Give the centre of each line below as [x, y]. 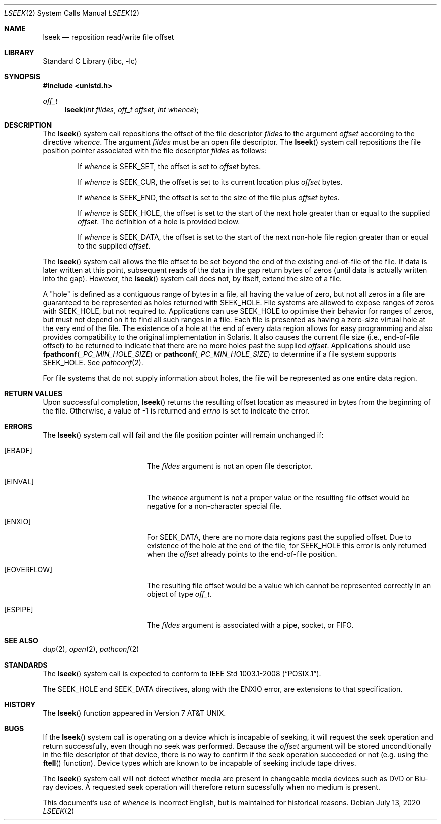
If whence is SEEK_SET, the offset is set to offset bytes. [169, 166]
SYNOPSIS [22, 77]
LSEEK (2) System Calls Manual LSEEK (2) [72, 13]
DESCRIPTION [28, 125]
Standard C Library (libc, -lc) [90, 61]
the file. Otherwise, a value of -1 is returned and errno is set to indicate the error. [176, 411]
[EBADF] [18, 450]
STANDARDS [26, 665]
